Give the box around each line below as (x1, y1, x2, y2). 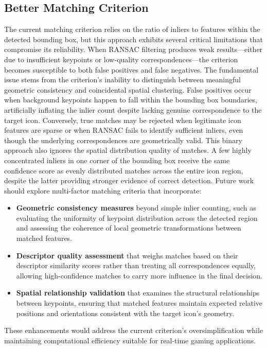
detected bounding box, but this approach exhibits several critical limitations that (4, 33, 263, 44)
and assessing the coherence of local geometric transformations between (16, 222, 241, 233)
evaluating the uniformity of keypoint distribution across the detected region (16, 212, 258, 223)
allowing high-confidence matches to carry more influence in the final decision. (16, 270, 263, 281)
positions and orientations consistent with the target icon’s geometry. (16, 307, 235, 318)
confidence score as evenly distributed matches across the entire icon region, (4, 165, 243, 176)
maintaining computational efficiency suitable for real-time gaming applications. (4, 335, 256, 345)
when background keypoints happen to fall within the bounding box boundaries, (4, 94, 257, 105)
